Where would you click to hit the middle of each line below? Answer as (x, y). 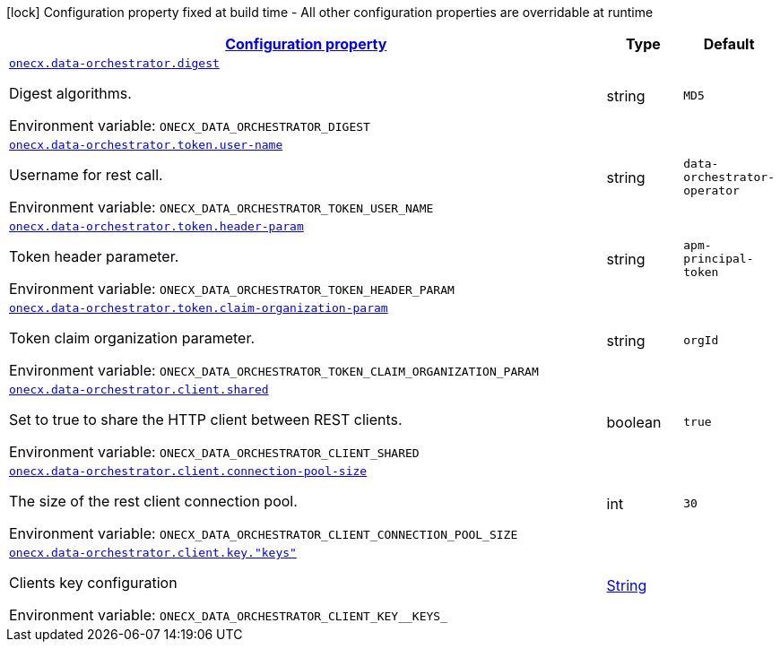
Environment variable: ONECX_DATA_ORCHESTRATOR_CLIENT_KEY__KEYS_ (228, 615)
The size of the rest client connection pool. (153, 501)
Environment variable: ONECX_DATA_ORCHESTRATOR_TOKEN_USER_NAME (221, 207)
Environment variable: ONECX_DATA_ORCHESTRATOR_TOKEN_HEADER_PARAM (232, 289)
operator (711, 190)
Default (729, 44)
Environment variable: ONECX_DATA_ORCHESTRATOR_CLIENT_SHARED (214, 452)
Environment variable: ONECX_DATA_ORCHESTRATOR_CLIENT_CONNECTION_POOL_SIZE (264, 533)
